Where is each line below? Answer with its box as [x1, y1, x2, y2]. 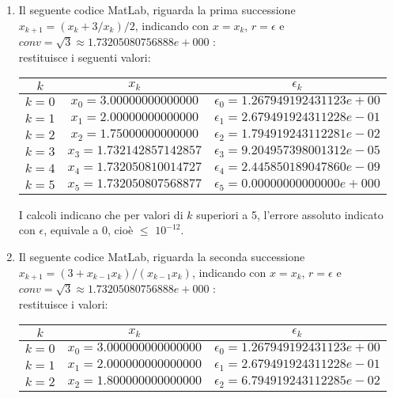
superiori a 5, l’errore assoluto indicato [196, 206, 384, 222]
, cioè [108, 222, 134, 238]
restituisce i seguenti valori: [18, 48, 151, 65]
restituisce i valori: [18, 295, 108, 312]
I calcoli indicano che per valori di [18, 206, 183, 222]
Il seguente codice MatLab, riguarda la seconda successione [18, 248, 305, 265]
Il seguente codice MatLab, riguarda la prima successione [18, 2, 296, 17]
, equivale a [43, 222, 99, 238]
